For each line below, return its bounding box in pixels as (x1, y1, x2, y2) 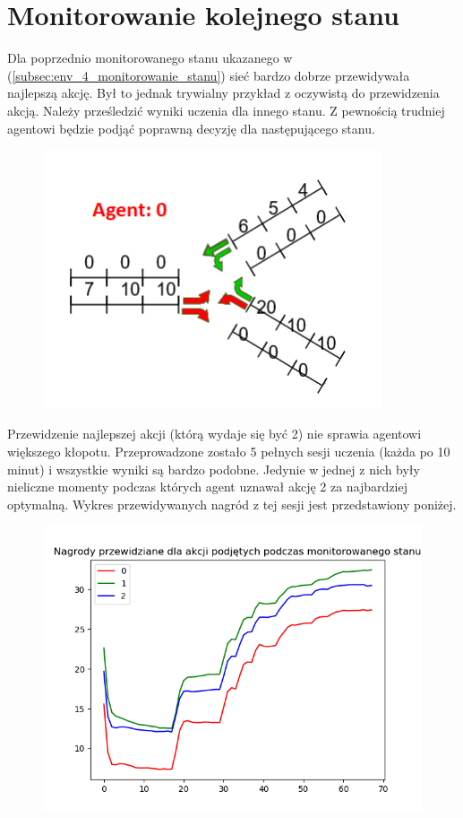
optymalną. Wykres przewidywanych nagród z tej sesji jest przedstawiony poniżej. (7, 494, 457, 513)
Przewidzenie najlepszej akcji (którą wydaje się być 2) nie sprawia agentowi (7, 424, 422, 443)
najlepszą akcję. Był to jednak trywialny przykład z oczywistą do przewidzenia (7, 83, 440, 102)
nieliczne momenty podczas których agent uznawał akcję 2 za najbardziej (7, 477, 407, 496)
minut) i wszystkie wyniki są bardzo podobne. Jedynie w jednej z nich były (7, 459, 420, 478)
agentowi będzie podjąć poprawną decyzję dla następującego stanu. (7, 118, 375, 137)
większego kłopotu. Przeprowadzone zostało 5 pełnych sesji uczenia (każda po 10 (7, 441, 450, 460)
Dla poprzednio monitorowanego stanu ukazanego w (7, 48, 293, 67)
